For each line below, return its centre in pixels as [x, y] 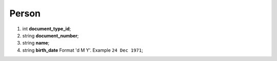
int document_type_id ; [47, 29]
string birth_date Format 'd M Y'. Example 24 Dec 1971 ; [83, 50]
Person [25, 13]
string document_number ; [51, 35]
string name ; [36, 43]
